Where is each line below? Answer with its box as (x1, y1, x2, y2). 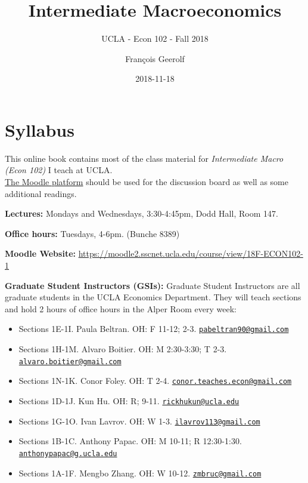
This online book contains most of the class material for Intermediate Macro (5, 152, 284, 164)
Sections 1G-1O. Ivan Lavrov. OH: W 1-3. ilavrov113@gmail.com (18, 414, 260, 427)
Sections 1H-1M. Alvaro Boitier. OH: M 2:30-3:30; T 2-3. (18, 343, 227, 355)
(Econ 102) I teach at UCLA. (5, 164, 113, 176)
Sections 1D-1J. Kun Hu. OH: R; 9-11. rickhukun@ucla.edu (18, 394, 239, 407)
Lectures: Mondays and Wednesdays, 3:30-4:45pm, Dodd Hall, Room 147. (5, 207, 278, 220)
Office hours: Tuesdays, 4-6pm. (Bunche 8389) (5, 227, 180, 239)
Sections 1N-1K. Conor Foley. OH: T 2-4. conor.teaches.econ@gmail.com (18, 374, 292, 387)
